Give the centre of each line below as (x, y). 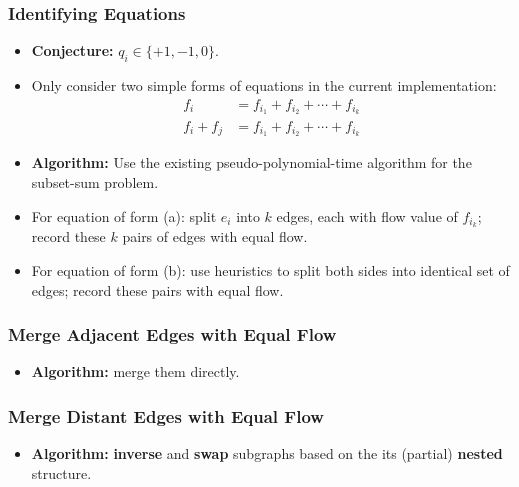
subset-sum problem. (95, 181)
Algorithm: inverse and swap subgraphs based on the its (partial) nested (267, 453)
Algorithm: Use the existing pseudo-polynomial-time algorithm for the (251, 162)
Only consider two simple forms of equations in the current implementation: (264, 85)
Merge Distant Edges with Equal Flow (166, 415)
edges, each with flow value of (367, 215)
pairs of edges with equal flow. (215, 236)
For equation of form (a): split (124, 215)
